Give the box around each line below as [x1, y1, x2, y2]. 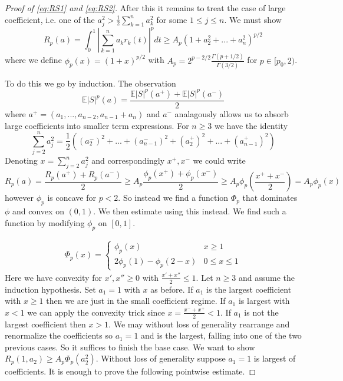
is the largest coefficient [206, 283, 292, 295]
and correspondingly [91, 154, 165, 167]
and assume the [238, 271, 295, 283]
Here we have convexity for [5, 271, 102, 283]
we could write [193, 154, 246, 167]
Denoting [5, 154, 38, 167]
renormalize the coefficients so [5, 329, 113, 342]
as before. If [150, 283, 193, 295]
